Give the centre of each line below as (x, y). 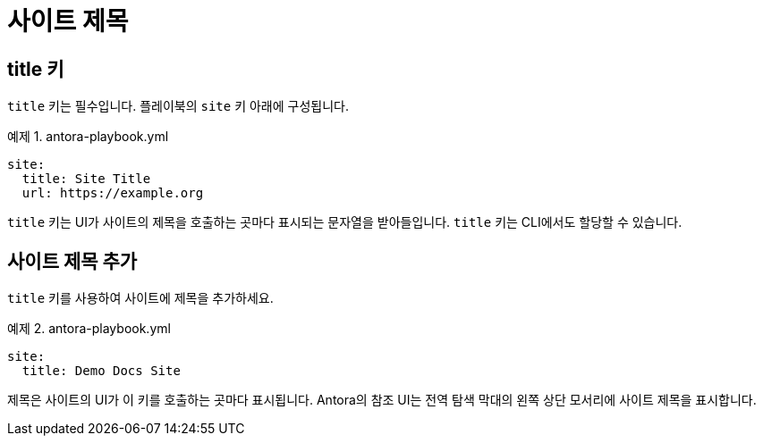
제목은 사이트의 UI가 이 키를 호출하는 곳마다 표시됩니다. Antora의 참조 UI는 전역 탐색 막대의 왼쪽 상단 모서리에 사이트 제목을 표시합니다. (382, 400)
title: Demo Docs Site (101, 371)
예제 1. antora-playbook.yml (88, 137)
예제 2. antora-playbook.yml (89, 329)
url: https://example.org (113, 193)
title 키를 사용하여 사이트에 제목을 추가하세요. (140, 298)
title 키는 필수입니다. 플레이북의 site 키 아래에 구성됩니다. (178, 106)
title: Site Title (86, 179)
